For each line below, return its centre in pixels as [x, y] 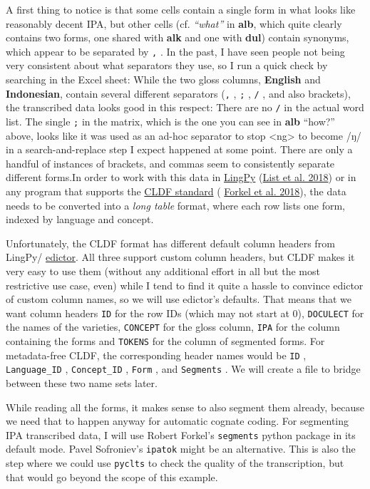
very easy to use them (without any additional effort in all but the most [163, 271]
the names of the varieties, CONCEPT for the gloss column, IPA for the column [173, 327]
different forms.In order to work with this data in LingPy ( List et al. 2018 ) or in [181, 177]
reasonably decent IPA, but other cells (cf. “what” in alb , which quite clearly [174, 23]
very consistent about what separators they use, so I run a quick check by [167, 65]
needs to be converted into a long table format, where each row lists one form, [175, 205]
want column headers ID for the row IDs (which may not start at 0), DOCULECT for [185, 313]
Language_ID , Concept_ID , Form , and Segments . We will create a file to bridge [183, 369]
